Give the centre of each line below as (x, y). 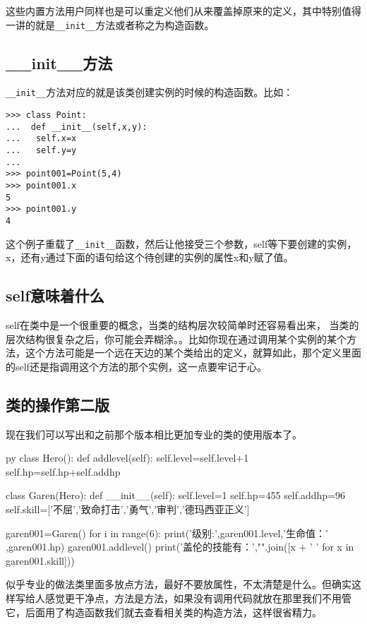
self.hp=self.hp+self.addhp (63, 471)
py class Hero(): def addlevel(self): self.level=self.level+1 (127, 458)
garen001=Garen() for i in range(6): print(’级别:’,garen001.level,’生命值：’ (167, 533)
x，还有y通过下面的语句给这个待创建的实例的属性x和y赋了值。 (150, 257)
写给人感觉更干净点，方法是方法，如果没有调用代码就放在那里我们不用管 (183, 598)
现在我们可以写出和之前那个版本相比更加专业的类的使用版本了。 (154, 434)
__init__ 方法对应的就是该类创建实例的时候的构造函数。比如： (150, 92)
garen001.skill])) (40, 560)
